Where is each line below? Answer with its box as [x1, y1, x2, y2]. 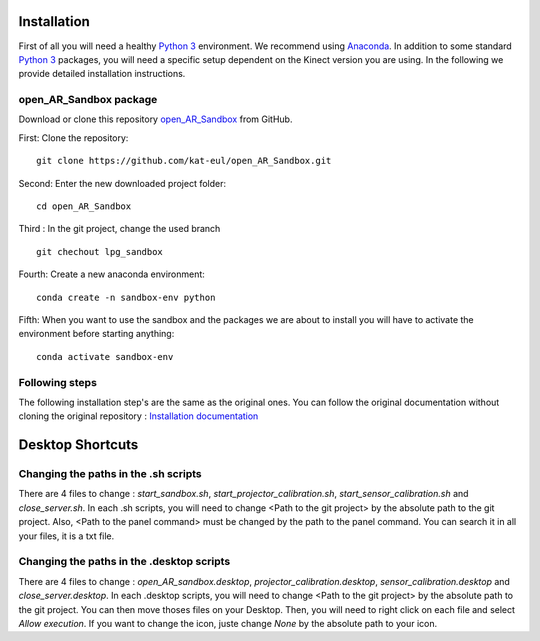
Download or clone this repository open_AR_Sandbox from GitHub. [18, 113, 293, 125]
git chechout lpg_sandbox [36, 246, 164, 257]
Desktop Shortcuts [18, 436, 139, 454]
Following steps [18, 375, 97, 389]
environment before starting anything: [18, 328, 175, 340]
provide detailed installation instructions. [18, 68, 186, 80]
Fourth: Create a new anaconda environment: [18, 268, 205, 280]
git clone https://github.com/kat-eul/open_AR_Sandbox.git [36, 155, 332, 167]
